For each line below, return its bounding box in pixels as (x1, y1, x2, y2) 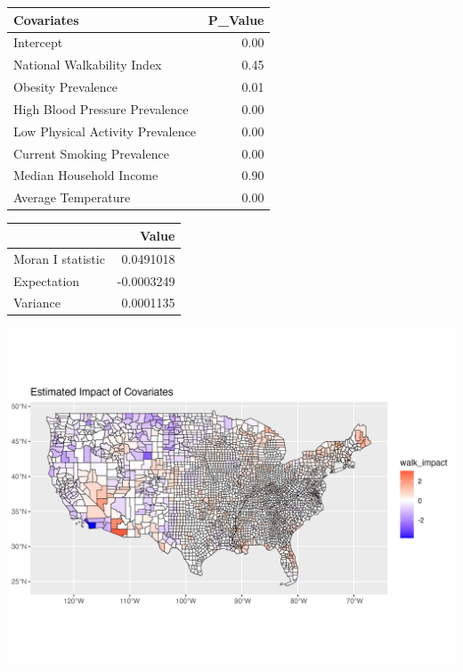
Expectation (13, 271, 80, 290)
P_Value (207, 10, 264, 29)
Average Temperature (13, 188, 131, 207)
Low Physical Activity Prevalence (13, 121, 196, 140)
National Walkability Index (13, 55, 162, 74)
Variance (13, 293, 61, 312)
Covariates (13, 10, 79, 29)
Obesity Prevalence (13, 78, 118, 96)
